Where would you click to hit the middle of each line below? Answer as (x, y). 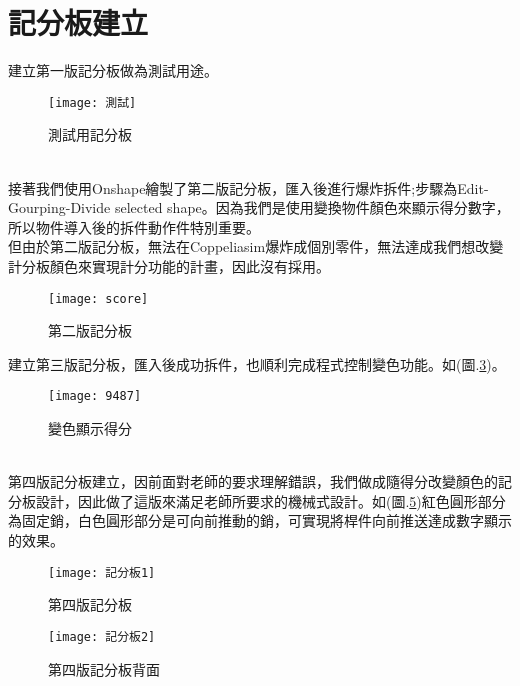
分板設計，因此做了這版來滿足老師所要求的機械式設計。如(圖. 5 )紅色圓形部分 (257, 500)
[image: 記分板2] (102, 636)
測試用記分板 (90, 134)
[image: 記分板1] (102, 572)
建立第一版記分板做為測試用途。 (113, 70)
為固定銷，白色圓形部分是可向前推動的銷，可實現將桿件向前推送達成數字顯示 (260, 520)
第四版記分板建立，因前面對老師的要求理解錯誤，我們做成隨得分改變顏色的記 (260, 481)
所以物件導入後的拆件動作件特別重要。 (134, 226)
